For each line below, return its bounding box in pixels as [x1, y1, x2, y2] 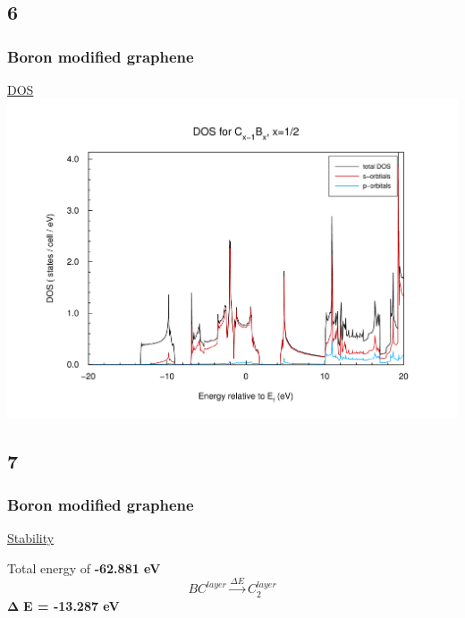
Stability [7, 529, 55, 547]
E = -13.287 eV [23, 596, 120, 614]
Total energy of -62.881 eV [7, 558, 161, 577]
